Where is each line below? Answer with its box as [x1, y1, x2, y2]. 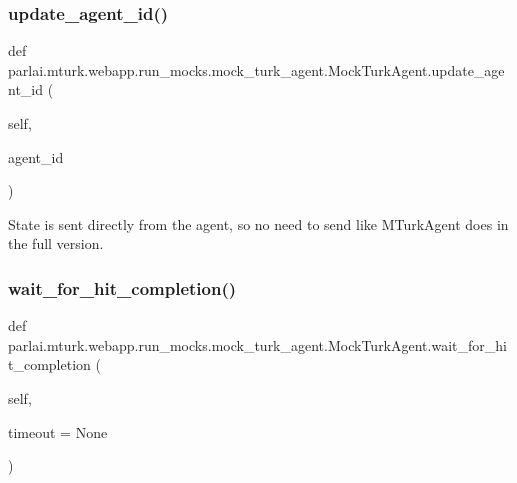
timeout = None [8, 421, 108, 442]
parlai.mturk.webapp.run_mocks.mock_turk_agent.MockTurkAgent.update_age [8, 59, 505, 80]
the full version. [8, 233, 104, 254]
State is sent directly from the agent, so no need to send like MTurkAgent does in [8, 213, 509, 234]
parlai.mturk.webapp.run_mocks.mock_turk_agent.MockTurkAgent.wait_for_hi [8, 334, 507, 355]
